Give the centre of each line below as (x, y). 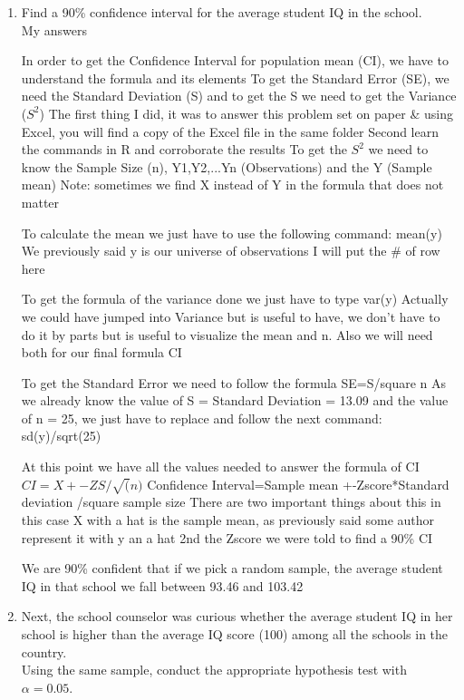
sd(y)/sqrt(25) (61, 436)
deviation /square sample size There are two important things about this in (231, 502)
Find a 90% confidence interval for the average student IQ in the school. (222, 12)
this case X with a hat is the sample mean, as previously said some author (228, 520)
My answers (54, 29)
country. (44, 651)
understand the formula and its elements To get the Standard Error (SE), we (235, 78)
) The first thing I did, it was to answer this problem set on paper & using (246, 113)
